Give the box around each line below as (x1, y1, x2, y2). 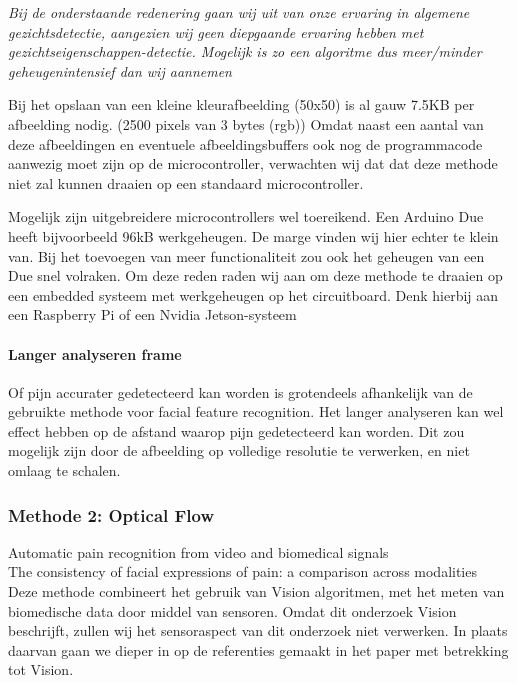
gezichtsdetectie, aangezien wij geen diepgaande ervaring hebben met (8, 21, 424, 42)
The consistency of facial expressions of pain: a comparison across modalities (8, 561, 477, 582)
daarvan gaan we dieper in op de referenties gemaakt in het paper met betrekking (8, 639, 509, 660)
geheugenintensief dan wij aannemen (8, 60, 232, 81)
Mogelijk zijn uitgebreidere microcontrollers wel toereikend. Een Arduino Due (8, 206, 484, 227)
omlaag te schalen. (8, 460, 121, 481)
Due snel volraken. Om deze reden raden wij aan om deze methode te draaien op (8, 265, 503, 286)
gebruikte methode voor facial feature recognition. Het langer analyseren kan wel (8, 401, 504, 422)
